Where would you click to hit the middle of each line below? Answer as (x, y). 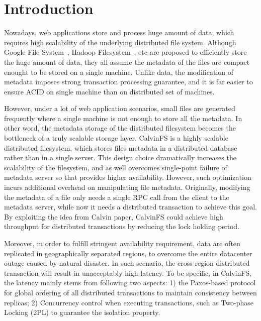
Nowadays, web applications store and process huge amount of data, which (119, 32)
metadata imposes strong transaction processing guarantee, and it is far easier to (128, 82)
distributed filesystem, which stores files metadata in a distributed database (121, 147)
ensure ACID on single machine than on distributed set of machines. (109, 91)
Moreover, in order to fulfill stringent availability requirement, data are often (122, 243)
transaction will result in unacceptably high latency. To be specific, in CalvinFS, (128, 273)
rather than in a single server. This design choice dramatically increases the (120, 157)
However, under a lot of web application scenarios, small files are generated (120, 108)
